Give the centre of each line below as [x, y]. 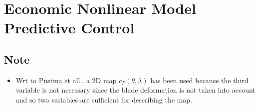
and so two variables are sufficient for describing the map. [104, 99]
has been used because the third [199, 80]
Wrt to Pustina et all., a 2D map [66, 80]
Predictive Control [69, 28]
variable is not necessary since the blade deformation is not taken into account [135, 90]
